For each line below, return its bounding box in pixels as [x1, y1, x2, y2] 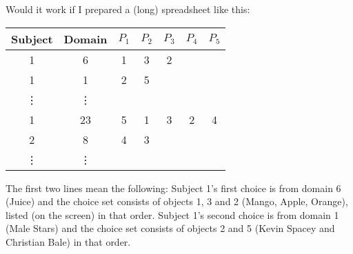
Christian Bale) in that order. [6, 234, 131, 248]
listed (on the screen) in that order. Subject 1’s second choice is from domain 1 [6, 207, 339, 222]
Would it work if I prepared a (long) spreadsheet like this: [6, 2, 250, 16]
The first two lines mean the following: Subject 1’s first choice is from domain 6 [6, 180, 341, 195]
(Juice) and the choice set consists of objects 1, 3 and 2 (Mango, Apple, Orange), [6, 194, 348, 209]
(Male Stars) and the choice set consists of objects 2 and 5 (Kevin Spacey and [6, 221, 335, 235]
